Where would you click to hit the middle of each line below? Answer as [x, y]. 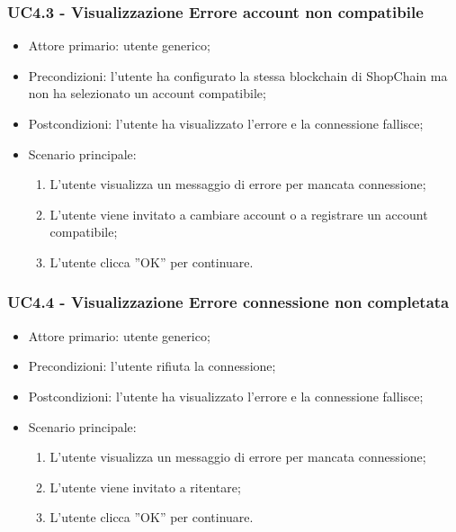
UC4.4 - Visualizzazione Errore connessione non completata [228, 302]
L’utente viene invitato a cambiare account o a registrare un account [239, 214]
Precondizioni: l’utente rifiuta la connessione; [152, 366]
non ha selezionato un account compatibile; [147, 93]
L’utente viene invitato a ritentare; [145, 487]
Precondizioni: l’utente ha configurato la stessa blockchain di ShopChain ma [238, 75]
